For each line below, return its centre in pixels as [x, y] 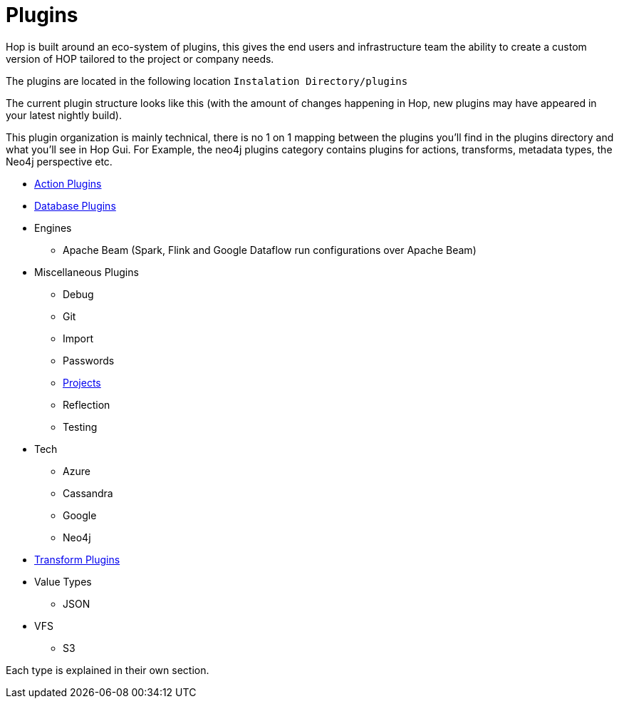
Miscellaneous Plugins [87, 272]
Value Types [63, 581]
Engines [53, 228]
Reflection [87, 404]
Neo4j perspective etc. [59, 161]
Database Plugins [75, 205]
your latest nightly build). [64, 115]
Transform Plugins [77, 559]
